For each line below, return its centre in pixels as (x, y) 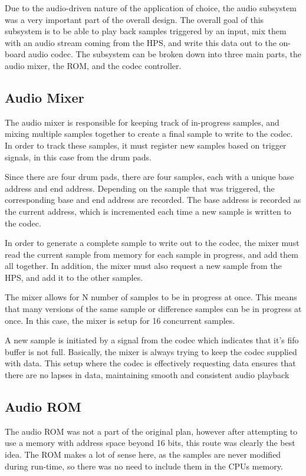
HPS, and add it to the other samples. (74, 277)
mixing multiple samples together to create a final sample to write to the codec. (149, 134)
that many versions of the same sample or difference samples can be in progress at (153, 309)
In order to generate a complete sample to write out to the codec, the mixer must (152, 243)
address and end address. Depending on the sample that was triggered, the (140, 188)
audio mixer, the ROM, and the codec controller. (93, 65)
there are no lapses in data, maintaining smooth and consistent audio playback (147, 375)
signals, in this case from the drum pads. (78, 157)
